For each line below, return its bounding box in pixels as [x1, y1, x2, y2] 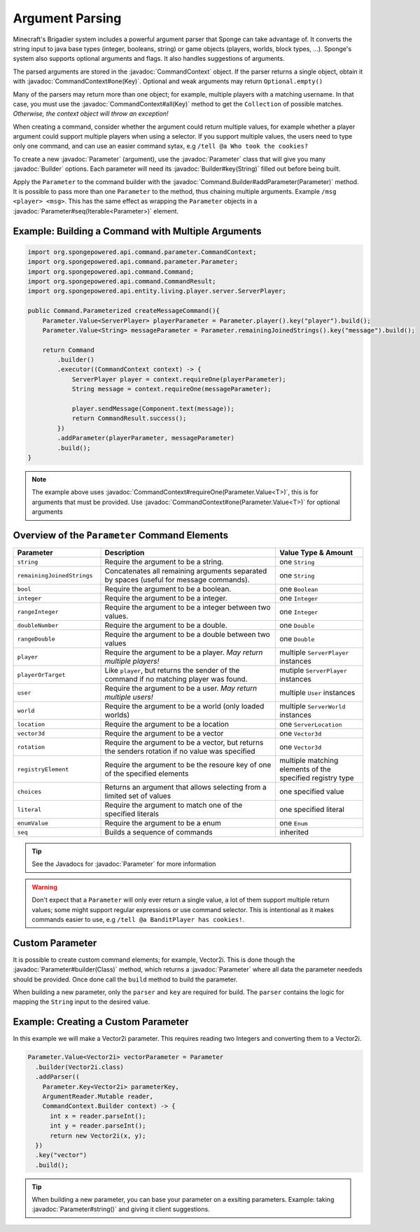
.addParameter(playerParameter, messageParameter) [57, 434, 234, 442]
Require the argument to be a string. [104, 557, 224, 567]
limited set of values [104, 791, 171, 801]
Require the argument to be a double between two [104, 630, 271, 640]
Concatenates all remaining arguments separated [104, 566, 267, 576]
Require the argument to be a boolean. [104, 584, 232, 594]
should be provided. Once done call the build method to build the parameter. [13, 975, 238, 983]
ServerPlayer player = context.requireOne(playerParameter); [71, 375, 286, 383]
